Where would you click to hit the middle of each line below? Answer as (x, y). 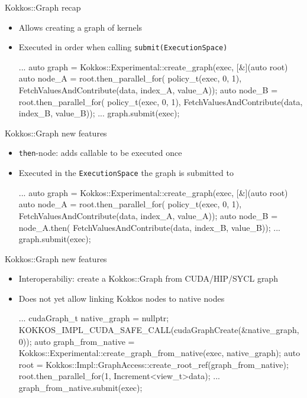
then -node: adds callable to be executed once (100, 153)
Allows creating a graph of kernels (80, 27)
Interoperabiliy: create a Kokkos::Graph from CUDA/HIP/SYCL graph (148, 278)
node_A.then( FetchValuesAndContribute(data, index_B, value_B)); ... (149, 227)
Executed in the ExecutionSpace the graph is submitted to (126, 173)
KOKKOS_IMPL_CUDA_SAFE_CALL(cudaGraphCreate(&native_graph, (159, 330)
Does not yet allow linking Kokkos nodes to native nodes (122, 298)
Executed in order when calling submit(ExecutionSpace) (123, 47)
